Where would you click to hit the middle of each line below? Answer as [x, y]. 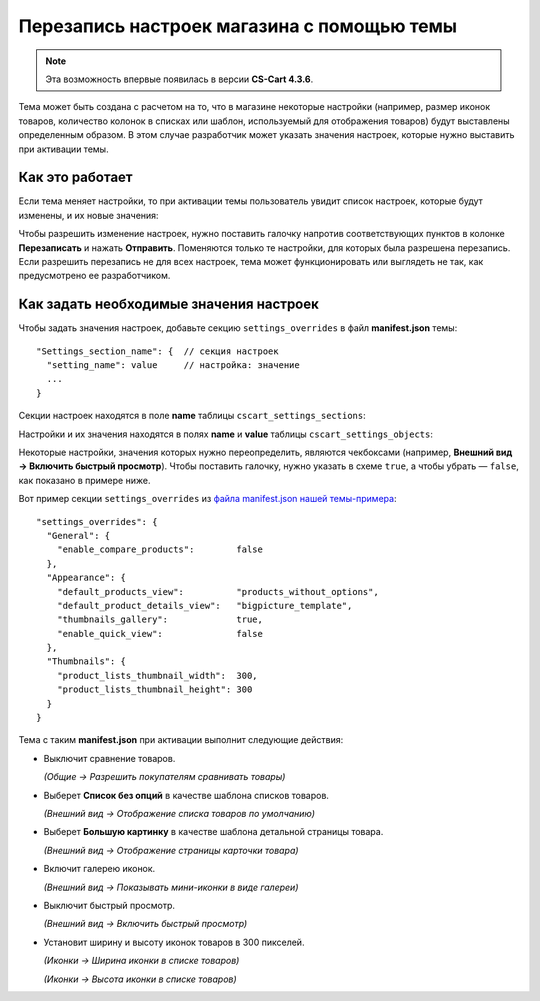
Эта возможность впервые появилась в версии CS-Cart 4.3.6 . [179, 79]
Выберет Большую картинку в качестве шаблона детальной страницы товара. [213, 832]
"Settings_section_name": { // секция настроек [157, 351]
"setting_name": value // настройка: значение [173, 365]
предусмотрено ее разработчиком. [94, 276]
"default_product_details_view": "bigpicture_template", [204, 605]
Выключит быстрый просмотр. [109, 905]
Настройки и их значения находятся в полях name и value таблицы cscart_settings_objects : [226, 434]
